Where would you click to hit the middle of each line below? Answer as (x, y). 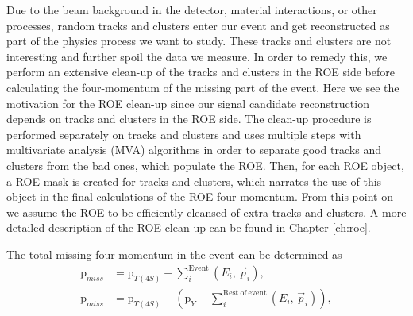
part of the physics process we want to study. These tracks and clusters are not (199, 41)
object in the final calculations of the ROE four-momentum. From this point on (200, 197)
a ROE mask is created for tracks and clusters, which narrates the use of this (194, 181)
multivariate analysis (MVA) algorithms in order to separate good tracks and (194, 150)
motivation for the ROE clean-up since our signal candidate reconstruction (188, 103)
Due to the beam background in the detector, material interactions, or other (192, 10)
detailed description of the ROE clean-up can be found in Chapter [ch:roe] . (189, 227)
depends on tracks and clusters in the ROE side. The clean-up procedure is (189, 119)
